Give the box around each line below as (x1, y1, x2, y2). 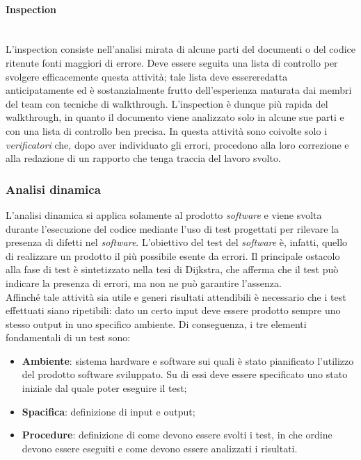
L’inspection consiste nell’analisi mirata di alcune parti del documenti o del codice (6, 42, 356, 56)
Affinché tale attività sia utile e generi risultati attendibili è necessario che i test (6, 289, 346, 304)
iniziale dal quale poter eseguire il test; (22, 381, 187, 395)
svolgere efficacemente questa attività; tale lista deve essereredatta (6, 69, 288, 83)
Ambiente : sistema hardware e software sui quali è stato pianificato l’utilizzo (22, 353, 354, 368)
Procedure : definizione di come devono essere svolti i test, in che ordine (22, 427, 332, 442)
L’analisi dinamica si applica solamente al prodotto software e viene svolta (6, 207, 322, 222)
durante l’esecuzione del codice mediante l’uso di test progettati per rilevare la (6, 221, 339, 236)
